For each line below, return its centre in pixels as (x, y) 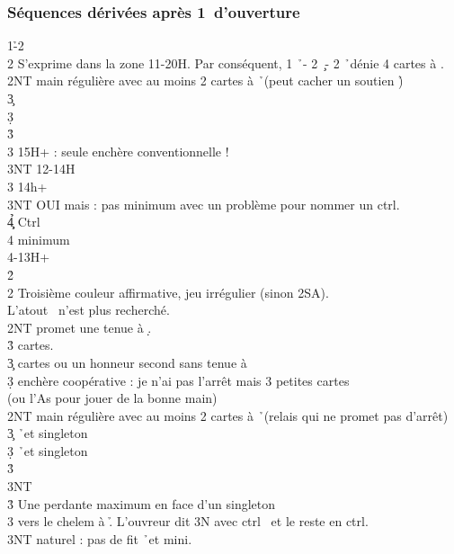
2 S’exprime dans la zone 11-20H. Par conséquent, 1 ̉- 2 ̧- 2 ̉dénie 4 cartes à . (226, 63)
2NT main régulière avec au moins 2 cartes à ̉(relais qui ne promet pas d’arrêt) (228, 415)
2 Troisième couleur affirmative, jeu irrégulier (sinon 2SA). (168, 292)
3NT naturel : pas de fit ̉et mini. (100, 538)
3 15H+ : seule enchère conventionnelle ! (118, 151)
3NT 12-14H (41, 169)
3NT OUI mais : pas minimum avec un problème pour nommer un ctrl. (204, 204)
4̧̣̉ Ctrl (24, 222)
